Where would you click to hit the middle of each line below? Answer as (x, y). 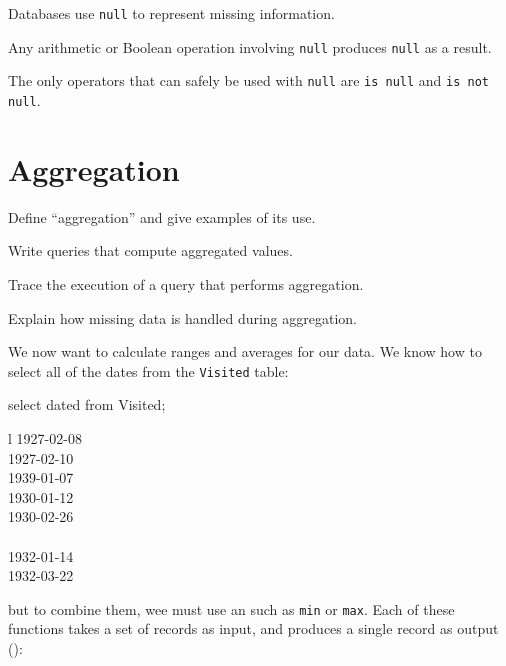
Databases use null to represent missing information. (171, 13)
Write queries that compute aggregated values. (150, 250)
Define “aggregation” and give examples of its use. (162, 216)
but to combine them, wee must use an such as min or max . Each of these (231, 608)
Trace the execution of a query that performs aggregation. (186, 283)
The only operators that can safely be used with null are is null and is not (249, 80)
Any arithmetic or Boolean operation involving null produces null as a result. (250, 46)
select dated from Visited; (87, 404)
